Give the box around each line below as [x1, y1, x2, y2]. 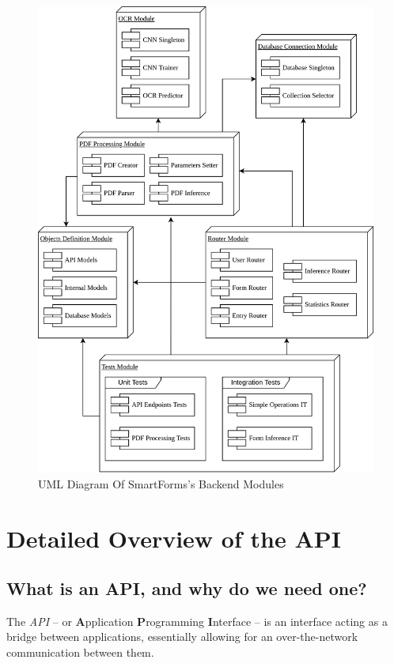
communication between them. [6, 644, 154, 661]
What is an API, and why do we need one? [6, 576, 367, 601]
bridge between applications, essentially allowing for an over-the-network [6, 628, 358, 645]
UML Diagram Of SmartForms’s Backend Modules [38, 475, 284, 492]
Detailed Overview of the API [6, 522, 341, 554]
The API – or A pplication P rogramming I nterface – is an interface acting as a [6, 612, 388, 629]
